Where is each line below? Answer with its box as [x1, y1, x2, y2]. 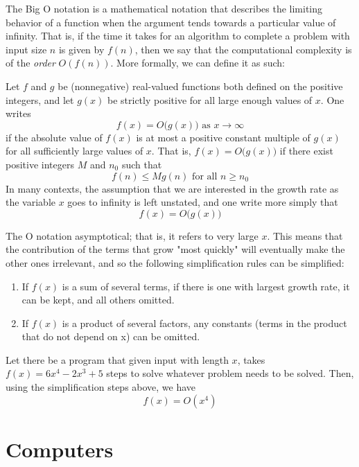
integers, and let [6, 92, 74, 107]
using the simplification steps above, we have [6, 380, 196, 394]
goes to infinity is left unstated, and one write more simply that [67, 195, 338, 209]
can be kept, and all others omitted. [21, 292, 175, 307]
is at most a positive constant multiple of [136, 130, 310, 144]
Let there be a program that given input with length [6, 352, 229, 367]
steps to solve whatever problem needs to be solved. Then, [106, 366, 354, 380]
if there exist [279, 143, 333, 158]
